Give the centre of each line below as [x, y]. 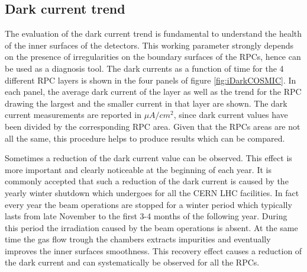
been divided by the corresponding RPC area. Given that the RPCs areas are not [153, 126]
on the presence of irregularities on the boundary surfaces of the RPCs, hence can [153, 57]
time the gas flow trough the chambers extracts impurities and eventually [138, 239]
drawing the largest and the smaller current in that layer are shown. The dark [146, 103]
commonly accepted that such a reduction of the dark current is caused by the [147, 181]
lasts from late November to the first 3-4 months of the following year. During [146, 216]
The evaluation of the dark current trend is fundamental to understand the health [153, 33]
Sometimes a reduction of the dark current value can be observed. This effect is [148, 158]
